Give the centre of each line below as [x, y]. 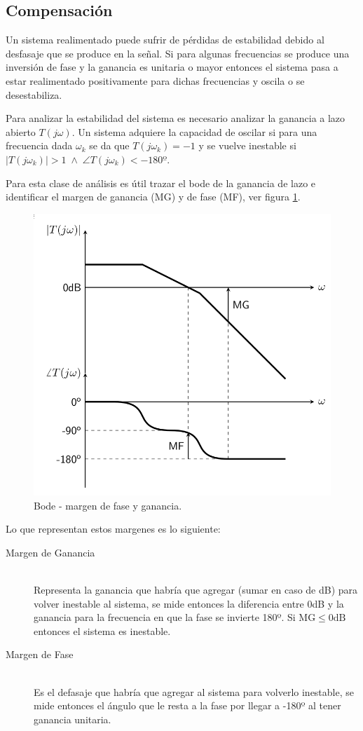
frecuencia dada [39, 145]
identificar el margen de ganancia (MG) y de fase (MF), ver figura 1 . [153, 197]
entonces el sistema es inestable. [102, 630]
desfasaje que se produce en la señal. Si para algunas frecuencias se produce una [178, 53]
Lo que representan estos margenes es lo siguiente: [113, 529]
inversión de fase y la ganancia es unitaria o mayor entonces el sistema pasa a [172, 67]
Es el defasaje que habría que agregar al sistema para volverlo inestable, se [194, 691]
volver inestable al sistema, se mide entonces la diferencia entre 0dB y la [189, 603]
